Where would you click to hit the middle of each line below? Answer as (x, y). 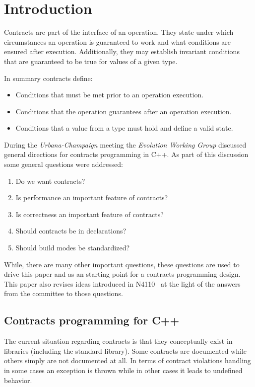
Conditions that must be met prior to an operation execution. (110, 95)
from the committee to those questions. (64, 293)
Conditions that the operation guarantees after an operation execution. (124, 111)
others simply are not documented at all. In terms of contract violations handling (127, 360)
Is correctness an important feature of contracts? (90, 214)
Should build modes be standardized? (73, 248)
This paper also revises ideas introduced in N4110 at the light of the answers (122, 283)
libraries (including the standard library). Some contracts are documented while (125, 350)
